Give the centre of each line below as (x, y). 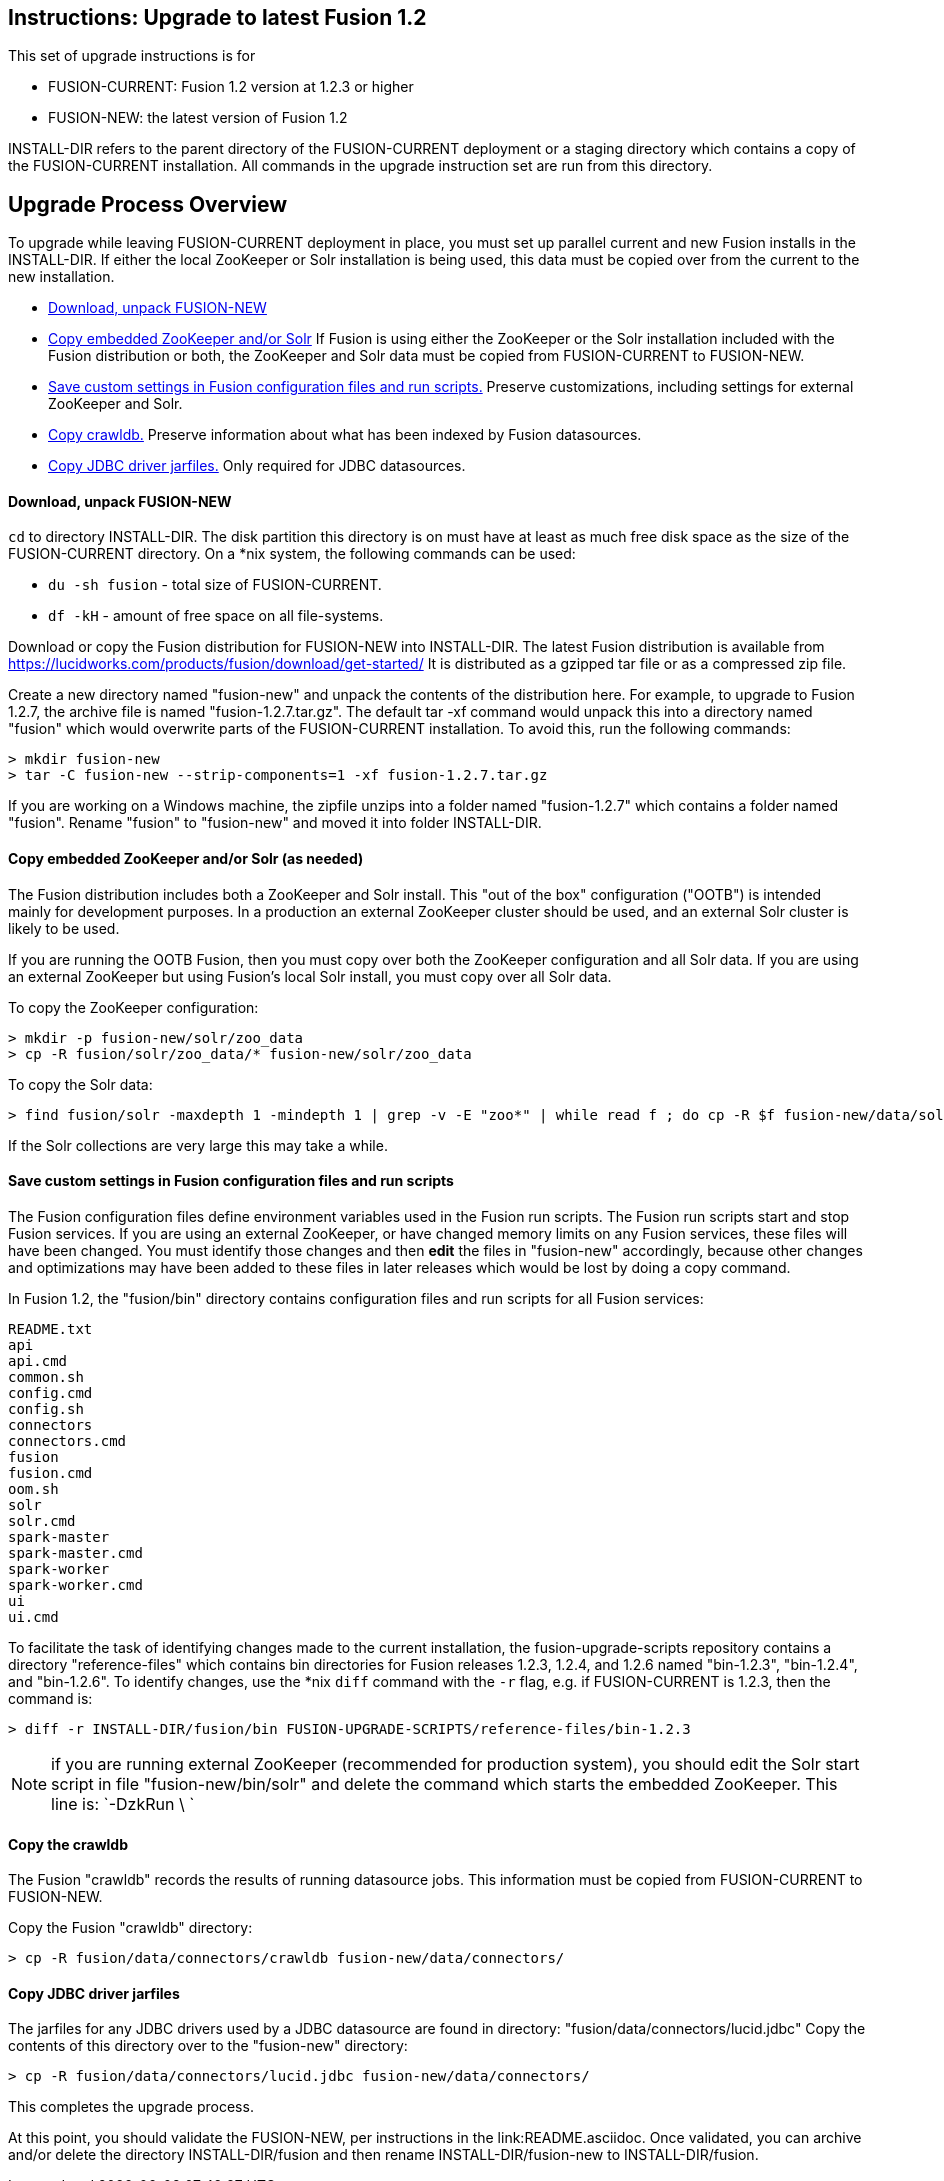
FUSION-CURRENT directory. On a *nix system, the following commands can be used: (292, 554)
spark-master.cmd (75, 1552)
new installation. (61, 277)
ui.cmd (33, 1616)
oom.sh (33, 1488)
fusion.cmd (50, 1472)
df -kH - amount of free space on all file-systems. (216, 616)
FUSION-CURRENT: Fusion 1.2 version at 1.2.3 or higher (231, 87)
